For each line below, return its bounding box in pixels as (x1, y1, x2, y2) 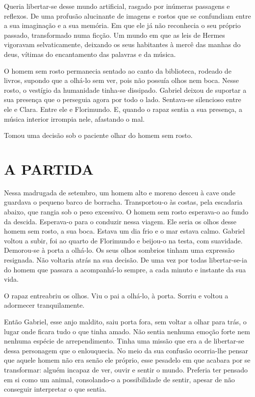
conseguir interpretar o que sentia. (4, 384, 107, 394)
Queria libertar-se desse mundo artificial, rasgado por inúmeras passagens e (4, 1, 230, 11)
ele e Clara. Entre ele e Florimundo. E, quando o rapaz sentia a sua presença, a (4, 104, 242, 114)
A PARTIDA (4, 159, 94, 179)
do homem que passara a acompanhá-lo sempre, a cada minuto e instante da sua (4, 264, 246, 274)
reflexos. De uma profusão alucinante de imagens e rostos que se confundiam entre (4, 10, 251, 21)
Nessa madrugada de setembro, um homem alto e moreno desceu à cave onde (4, 187, 236, 197)
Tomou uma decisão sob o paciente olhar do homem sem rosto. (4, 130, 193, 140)
